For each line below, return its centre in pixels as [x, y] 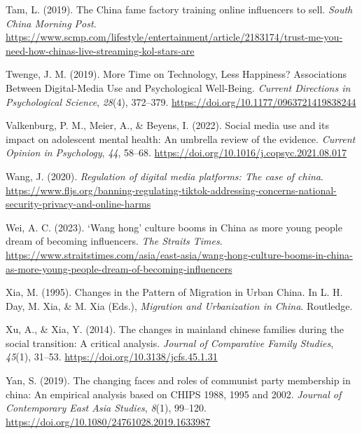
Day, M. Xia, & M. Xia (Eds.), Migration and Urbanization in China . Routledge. [179, 305]
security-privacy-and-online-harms [78, 204]
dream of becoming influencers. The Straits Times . [114, 241]
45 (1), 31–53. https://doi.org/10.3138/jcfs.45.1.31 [112, 357]
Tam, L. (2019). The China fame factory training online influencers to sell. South [179, 9]
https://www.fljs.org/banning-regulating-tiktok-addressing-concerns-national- [171, 190]
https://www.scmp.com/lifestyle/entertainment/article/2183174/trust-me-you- [174, 37]
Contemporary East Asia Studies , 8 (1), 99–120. [106, 408]
